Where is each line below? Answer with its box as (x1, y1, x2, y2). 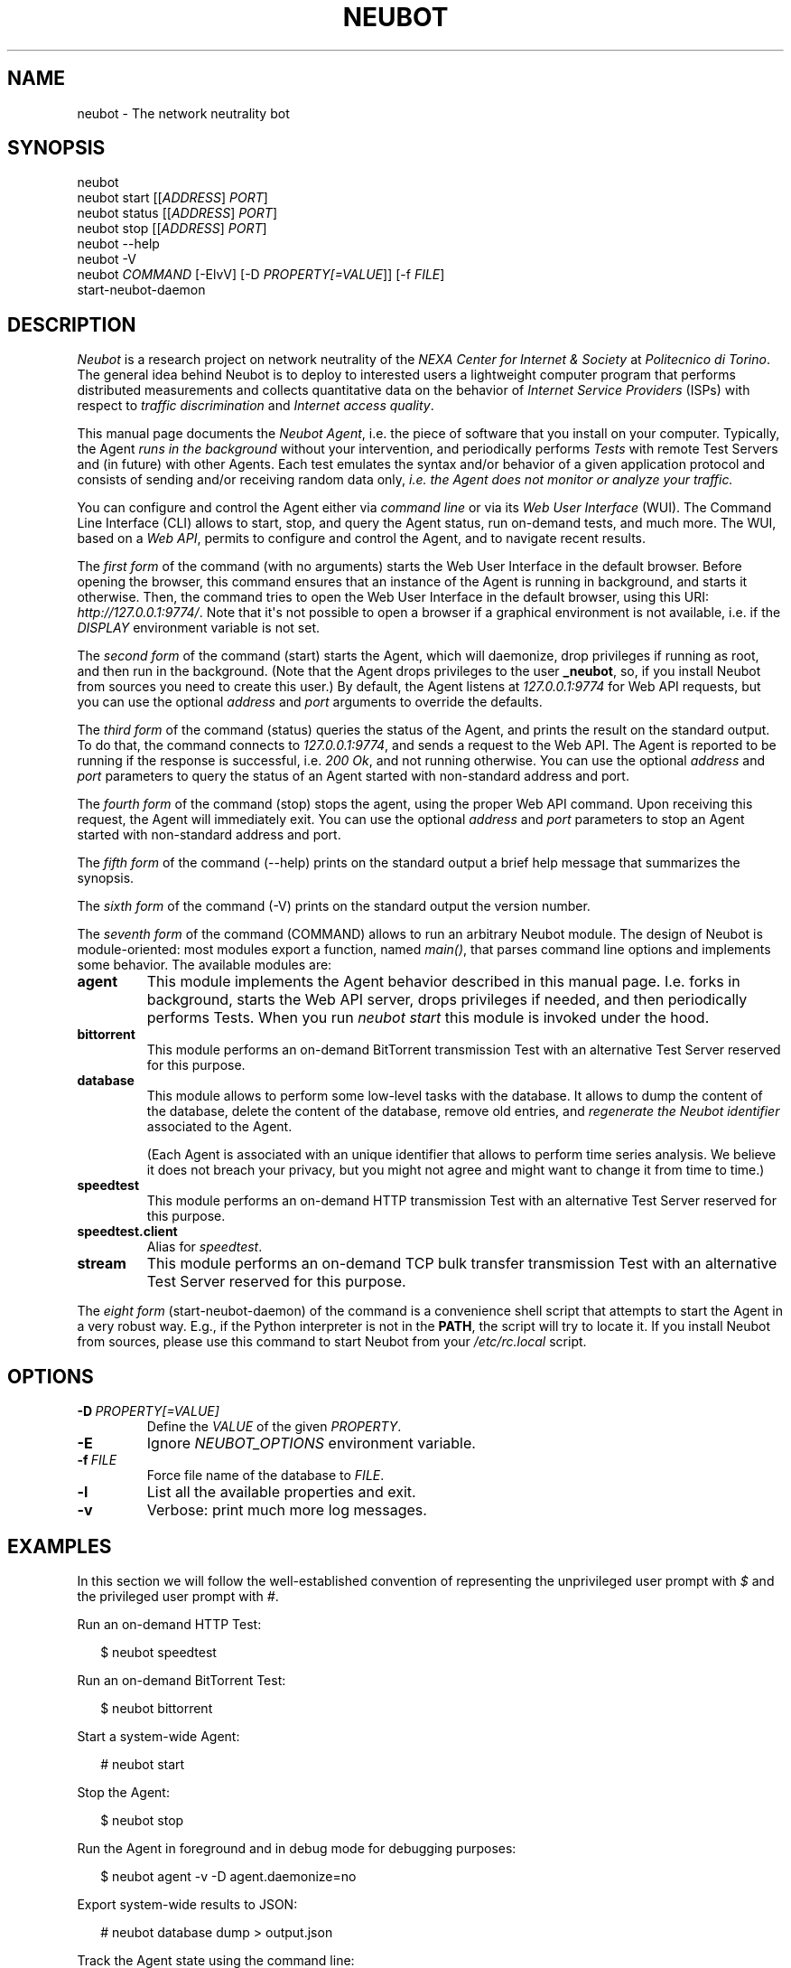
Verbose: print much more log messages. (146, 1501, 427, 1520)
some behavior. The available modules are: (77, 957, 332, 973)
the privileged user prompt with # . (77, 1588, 279, 1604)
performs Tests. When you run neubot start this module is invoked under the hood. (146, 1008, 710, 1027)
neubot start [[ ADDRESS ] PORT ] (77, 190, 268, 206)
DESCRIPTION (7, 313, 136, 336)
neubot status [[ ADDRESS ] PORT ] (77, 205, 277, 221)
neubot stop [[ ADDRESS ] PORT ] (77, 220, 267, 237)
